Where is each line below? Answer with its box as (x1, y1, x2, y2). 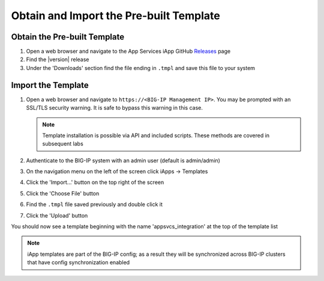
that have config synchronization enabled (27, 259, 130, 266)
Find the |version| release (26, 56, 89, 63)
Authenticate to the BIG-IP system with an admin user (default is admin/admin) (26, 156, 220, 164)
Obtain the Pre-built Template (11, 32, 125, 42)
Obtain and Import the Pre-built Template (11, 9, 220, 22)
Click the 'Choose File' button (26, 189, 100, 197)
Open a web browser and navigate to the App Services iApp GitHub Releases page (26, 48, 231, 55)
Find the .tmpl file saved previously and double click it (26, 201, 163, 208)
